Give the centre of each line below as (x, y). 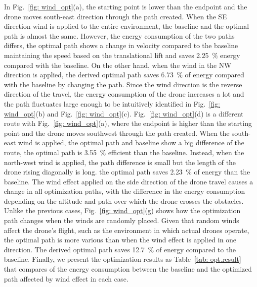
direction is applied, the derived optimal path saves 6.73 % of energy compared (124, 75)
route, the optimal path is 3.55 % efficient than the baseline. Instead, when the (124, 152)
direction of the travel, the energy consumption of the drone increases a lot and (124, 94)
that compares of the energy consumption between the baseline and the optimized (128, 269)
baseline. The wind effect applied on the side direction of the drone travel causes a (128, 181)
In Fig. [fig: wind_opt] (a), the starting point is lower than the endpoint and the (126, 6)
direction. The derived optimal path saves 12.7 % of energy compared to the (120, 249)
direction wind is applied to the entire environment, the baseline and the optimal (127, 26)
